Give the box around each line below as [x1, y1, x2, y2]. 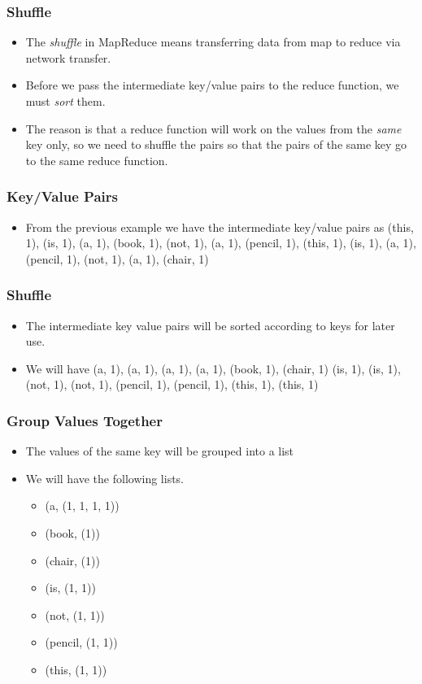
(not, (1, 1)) [45, 606, 105, 623]
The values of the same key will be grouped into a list [25, 442, 294, 460]
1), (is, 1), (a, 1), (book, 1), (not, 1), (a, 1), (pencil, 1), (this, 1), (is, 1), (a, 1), [25, 234, 416, 251]
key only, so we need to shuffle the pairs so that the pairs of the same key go [25, 136, 407, 153]
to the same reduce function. [25, 151, 168, 168]
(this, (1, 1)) [45, 660, 107, 677]
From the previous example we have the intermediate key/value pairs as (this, [25, 218, 414, 235]
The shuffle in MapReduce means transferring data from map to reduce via [25, 33, 401, 50]
